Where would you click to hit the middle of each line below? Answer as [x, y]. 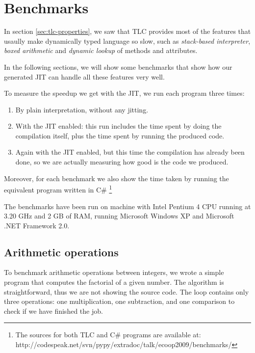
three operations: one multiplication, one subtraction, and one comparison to [119, 301]
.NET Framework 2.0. [37, 225]
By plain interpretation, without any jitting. [82, 109]
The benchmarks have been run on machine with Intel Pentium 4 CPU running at [127, 206]
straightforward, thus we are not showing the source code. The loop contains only [127, 291]
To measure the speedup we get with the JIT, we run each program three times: [124, 93]
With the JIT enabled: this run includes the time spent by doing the [118, 126]
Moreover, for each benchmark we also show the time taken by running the [116, 178]
